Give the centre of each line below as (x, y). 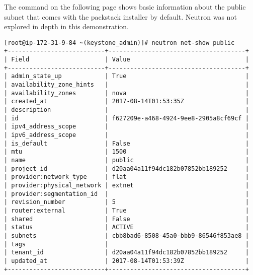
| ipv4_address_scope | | (126, 127)
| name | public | (126, 160)
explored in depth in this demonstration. (66, 26)
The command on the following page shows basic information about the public (125, 7)
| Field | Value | (126, 60)
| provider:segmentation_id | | (126, 194)
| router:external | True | (126, 210)
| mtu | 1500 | (126, 152)
